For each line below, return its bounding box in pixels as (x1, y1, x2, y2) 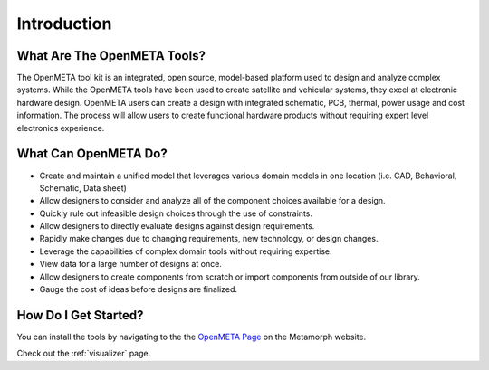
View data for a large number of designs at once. (39, 259, 222, 270)
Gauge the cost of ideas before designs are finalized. (39, 284, 238, 295)
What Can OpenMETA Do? (16, 146, 168, 162)
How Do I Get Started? (16, 308, 144, 323)
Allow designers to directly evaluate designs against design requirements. (39, 221, 315, 232)
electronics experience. (16, 122, 105, 133)
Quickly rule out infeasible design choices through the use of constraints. (39, 208, 312, 219)
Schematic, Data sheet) (39, 182, 127, 194)
